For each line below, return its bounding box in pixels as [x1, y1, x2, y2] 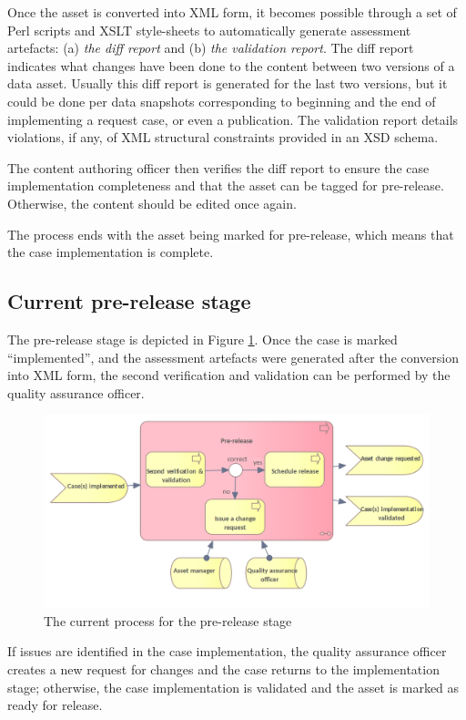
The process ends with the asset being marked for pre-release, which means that [7, 224, 454, 243]
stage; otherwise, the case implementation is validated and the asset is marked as [7, 677, 460, 696]
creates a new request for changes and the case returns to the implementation [7, 660, 440, 679]
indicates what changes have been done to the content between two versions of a [7, 56, 455, 75]
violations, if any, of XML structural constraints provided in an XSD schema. [7, 128, 439, 147]
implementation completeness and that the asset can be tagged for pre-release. [7, 176, 444, 195]
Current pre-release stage [7, 287, 251, 315]
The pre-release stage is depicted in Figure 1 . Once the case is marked [7, 329, 398, 348]
